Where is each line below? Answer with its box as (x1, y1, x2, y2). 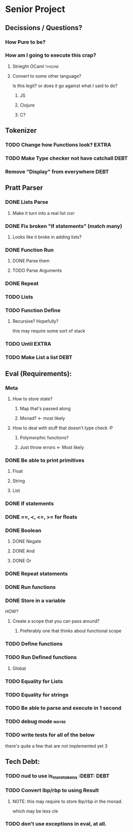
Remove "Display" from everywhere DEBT (5, 168, 109, 175)
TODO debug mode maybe (5, 718, 66, 725)
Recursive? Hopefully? (12, 318, 59, 324)
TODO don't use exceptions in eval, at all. (5, 820, 107, 827)
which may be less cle (12, 808, 58, 814)
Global (12, 665, 26, 671)
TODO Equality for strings (5, 691, 69, 698)
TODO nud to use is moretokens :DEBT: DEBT (5, 772, 110, 780)
